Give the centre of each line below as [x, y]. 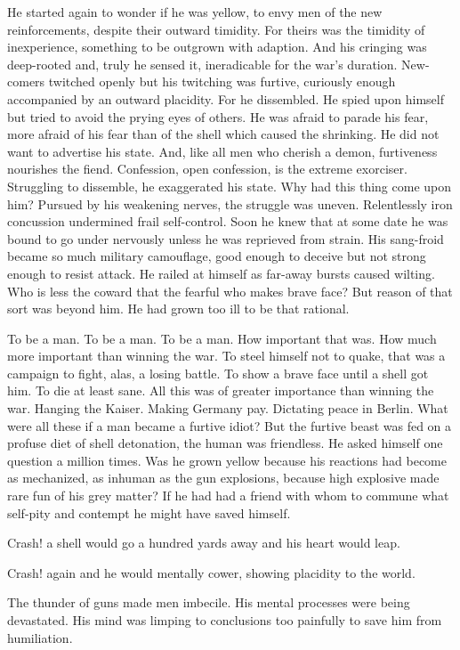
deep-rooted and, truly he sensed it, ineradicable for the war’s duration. [202, 64]
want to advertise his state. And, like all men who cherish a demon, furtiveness [222, 151]
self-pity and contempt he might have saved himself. [149, 512]
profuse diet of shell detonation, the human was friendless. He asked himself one [225, 443]
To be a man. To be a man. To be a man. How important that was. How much [222, 338]
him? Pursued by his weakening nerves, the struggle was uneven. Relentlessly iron [230, 203]
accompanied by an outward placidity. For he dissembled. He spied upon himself [226, 98]
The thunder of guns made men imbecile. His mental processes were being [209, 602]
